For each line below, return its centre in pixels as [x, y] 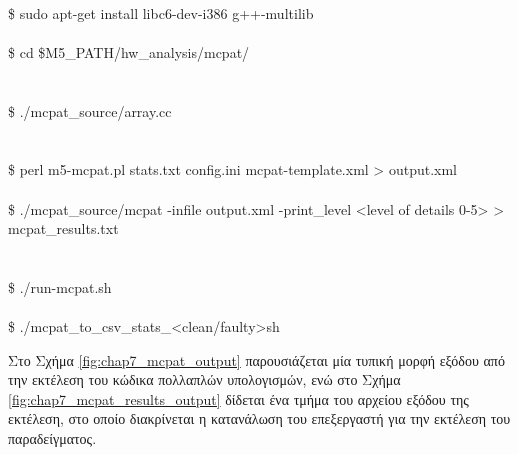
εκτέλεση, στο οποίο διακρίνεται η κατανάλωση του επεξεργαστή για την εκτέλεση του [259, 418]
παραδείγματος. [52, 438]
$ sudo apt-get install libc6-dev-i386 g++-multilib [161, 12]
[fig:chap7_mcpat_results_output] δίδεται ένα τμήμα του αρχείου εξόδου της [238, 398]
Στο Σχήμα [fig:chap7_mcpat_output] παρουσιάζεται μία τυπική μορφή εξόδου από [256, 359]
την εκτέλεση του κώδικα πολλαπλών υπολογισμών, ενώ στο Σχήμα [204, 379]
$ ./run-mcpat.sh [60, 286]
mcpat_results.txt [63, 228]
